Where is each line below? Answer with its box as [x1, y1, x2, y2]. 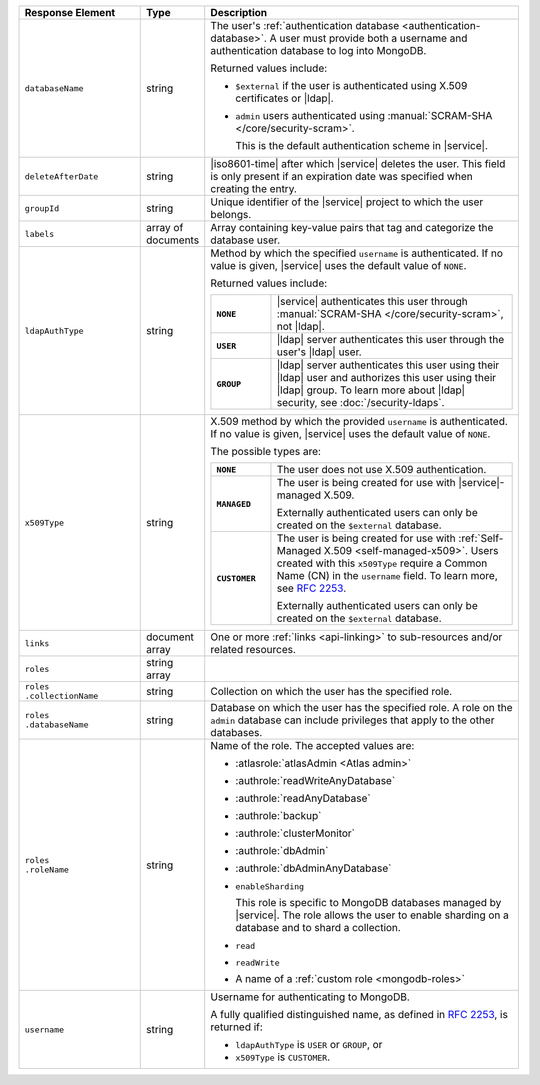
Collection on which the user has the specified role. [210, 685, 453, 698]
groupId [24, 203, 60, 214]
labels [24, 228, 55, 239]
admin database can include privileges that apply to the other [210, 713, 495, 727]
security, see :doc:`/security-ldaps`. [276, 396, 445, 409]
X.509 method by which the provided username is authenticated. [210, 415, 509, 428]
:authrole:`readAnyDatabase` [235, 791, 371, 805]
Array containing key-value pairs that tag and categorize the [210, 221, 494, 234]
